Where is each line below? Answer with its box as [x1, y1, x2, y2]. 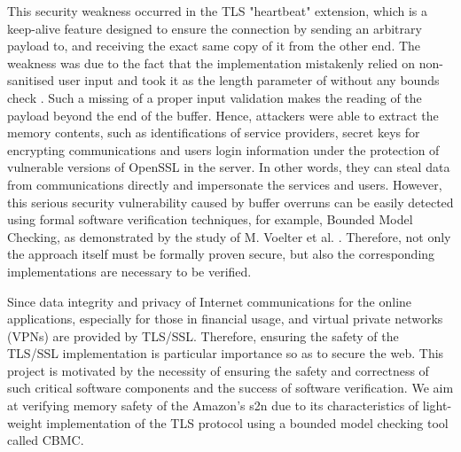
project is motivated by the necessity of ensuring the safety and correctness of [7, 361, 429, 379]
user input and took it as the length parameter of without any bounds [58, 71, 440, 90]
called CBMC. [7, 431, 84, 449]
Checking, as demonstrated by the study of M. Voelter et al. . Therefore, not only [7, 227, 451, 245]
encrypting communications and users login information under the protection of [7, 140, 440, 159]
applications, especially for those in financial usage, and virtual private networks [7, 309, 443, 328]
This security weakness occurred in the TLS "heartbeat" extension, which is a [7, 2, 428, 19]
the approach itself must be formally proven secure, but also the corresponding [7, 245, 435, 263]
